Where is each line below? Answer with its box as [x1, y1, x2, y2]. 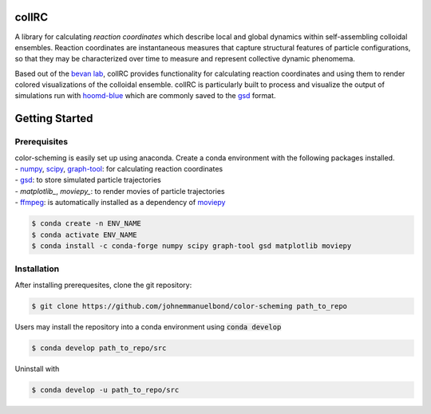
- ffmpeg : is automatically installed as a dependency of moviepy [14, 198, 226, 207]
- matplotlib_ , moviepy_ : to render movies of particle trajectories [14, 186, 225, 195]
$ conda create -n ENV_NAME [31, 219, 141, 228]
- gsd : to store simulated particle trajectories [14, 175, 161, 185]
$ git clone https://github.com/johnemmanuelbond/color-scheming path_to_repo [31, 302, 347, 310]
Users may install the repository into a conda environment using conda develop [14, 321, 282, 331]
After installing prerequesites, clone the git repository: [14, 280, 192, 290]
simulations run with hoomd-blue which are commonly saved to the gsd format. [14, 91, 276, 101]
